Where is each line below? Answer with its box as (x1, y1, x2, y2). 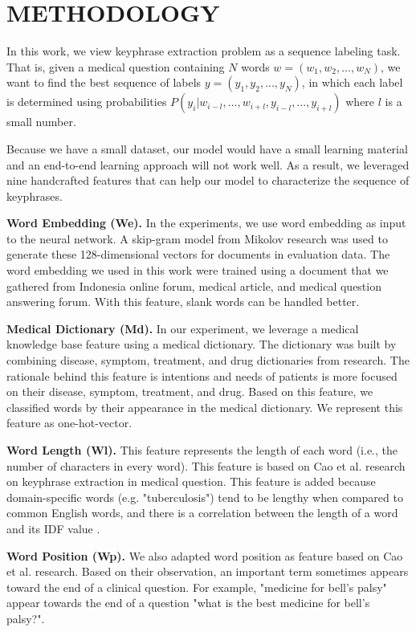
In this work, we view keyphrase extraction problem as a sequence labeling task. (6, 43, 401, 59)
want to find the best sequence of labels (6, 74, 202, 91)
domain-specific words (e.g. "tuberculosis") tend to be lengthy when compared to (6, 488, 403, 505)
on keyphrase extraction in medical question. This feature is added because (6, 473, 376, 490)
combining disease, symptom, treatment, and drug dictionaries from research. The (6, 352, 410, 369)
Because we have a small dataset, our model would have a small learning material (6, 140, 408, 157)
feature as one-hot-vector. (6, 414, 133, 431)
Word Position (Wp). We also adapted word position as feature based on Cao (6, 547, 403, 564)
